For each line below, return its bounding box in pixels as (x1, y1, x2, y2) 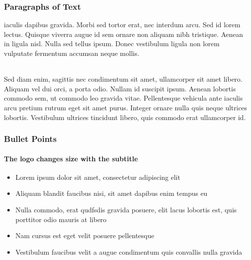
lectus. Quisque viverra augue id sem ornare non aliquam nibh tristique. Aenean (4, 29, 243, 39)
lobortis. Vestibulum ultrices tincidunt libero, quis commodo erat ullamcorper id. (4, 112, 246, 122)
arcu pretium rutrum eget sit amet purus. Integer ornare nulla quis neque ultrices (4, 102, 247, 112)
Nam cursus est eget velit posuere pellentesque (15, 230, 154, 241)
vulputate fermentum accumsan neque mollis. (4, 48, 139, 58)
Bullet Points (4, 133, 57, 145)
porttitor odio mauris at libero (15, 214, 107, 224)
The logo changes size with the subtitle (4, 153, 138, 163)
